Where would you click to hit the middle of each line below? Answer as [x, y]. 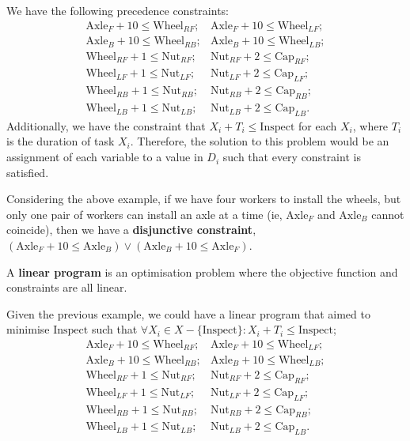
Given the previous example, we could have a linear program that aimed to [188, 313]
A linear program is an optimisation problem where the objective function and [202, 271]
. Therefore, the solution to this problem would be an [260, 141]
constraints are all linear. [67, 287]
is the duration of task [61, 141]
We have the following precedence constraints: [118, 10]
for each [318, 125]
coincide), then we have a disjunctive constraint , [131, 230]
